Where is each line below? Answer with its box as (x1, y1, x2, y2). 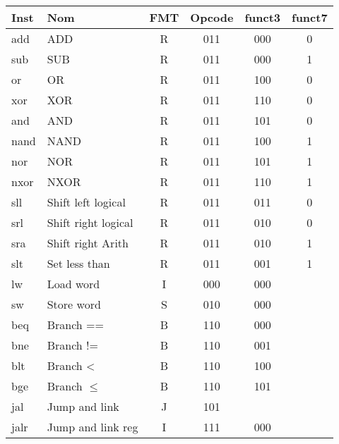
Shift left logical (47, 194, 126, 210)
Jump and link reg (47, 419, 138, 435)
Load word (47, 276, 100, 292)
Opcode (190, 9, 234, 25)
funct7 (292, 9, 328, 25)
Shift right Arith (47, 235, 129, 251)
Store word (47, 296, 101, 312)
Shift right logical (47, 214, 133, 230)
